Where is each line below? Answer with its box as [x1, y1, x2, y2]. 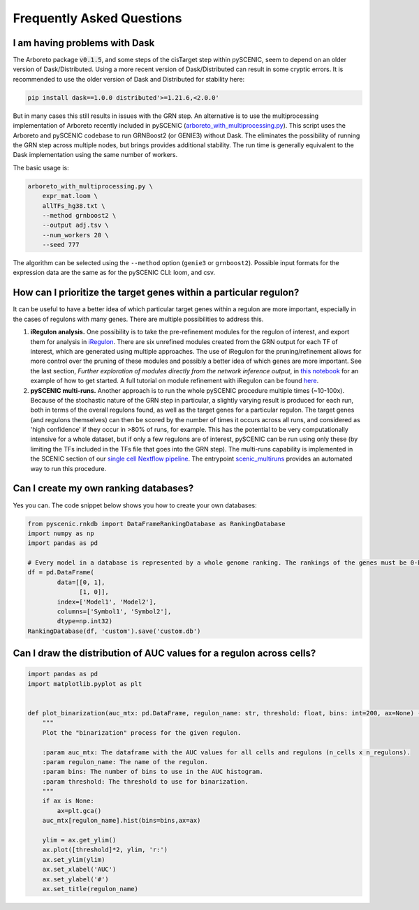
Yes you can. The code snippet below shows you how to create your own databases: [13, 501, 258, 509]
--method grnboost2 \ [42, 211, 117, 219]
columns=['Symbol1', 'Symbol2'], [57, 608, 172, 616]
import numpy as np [27, 529, 94, 537]
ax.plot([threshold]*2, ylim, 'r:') [42, 846, 168, 854]
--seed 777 [42, 241, 80, 249]
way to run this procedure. [30, 464, 107, 472]
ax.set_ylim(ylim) [42, 856, 105, 863]
